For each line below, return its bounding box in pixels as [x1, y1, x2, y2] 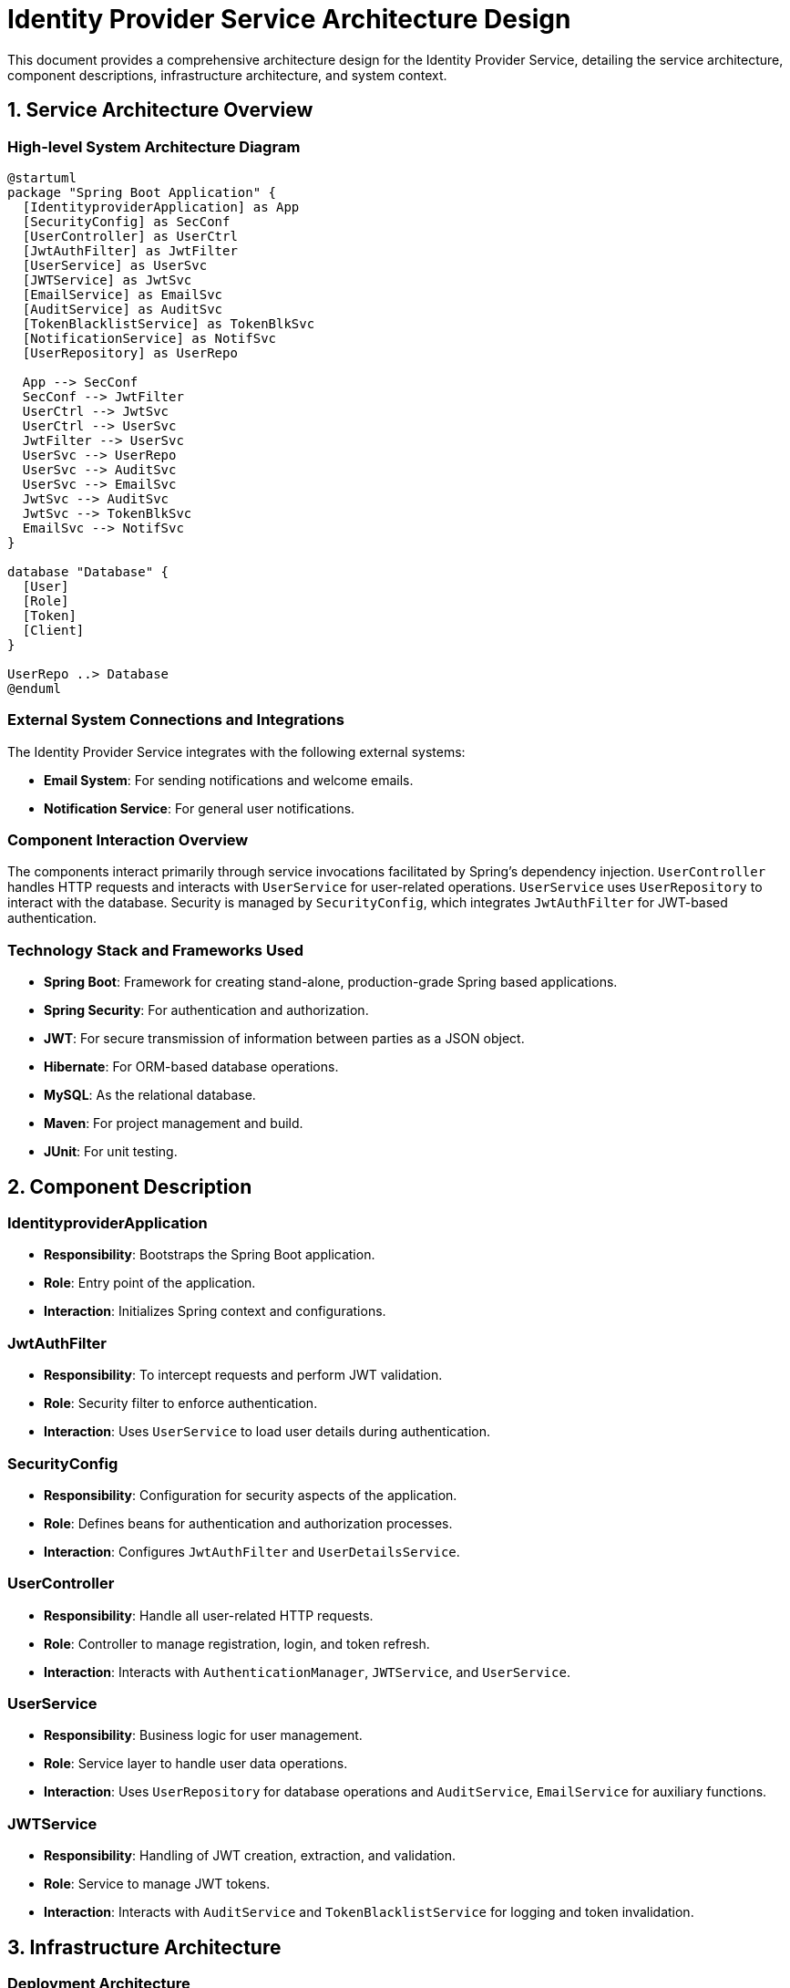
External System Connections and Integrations [7, 710, 344, 730]
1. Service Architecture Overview [7, 98, 313, 122]
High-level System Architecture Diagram [7, 137, 301, 156]
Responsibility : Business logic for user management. [44, 1727, 363, 1744]
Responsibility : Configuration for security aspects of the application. [44, 1486, 457, 1503]
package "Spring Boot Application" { [7, 184, 277, 200]
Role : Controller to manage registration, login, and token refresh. [44, 1635, 430, 1651]
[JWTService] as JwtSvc [22, 272, 192, 287]
